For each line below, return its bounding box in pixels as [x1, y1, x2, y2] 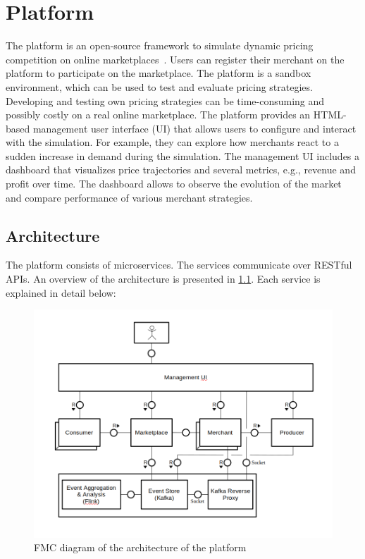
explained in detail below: [6, 285, 116, 300]
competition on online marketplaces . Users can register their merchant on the [6, 51, 345, 66]
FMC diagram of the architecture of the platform [34, 540, 247, 555]
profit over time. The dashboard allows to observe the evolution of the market [6, 176, 342, 191]
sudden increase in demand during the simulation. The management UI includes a [6, 148, 360, 163]
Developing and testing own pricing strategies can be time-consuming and [6, 93, 325, 108]
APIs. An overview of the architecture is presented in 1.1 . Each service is [6, 271, 321, 286]
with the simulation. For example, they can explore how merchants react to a [6, 135, 339, 149]
